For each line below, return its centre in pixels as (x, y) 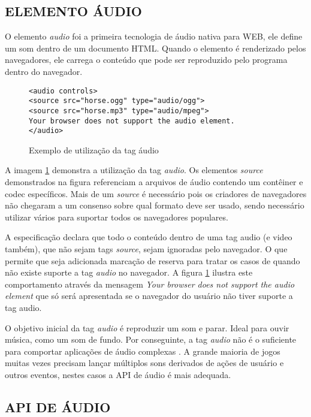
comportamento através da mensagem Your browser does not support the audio (150, 284)
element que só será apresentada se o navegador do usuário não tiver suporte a (149, 296)
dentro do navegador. (44, 71)
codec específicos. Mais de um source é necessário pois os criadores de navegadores (156, 193)
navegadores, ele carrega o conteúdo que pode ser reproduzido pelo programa (146, 60)
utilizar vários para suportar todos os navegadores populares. (117, 217)
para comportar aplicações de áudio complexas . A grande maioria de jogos (143, 351)
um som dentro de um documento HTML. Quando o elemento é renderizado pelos (155, 48)
